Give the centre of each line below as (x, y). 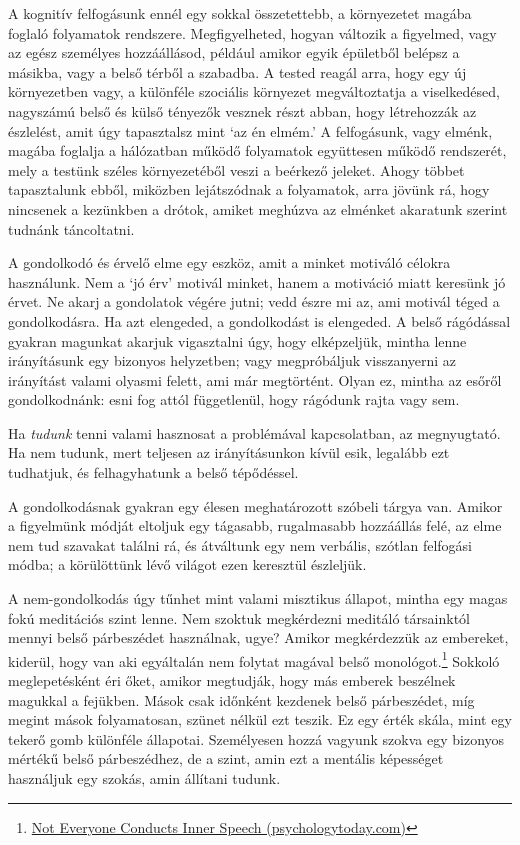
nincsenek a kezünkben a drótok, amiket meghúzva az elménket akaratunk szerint (258, 208)
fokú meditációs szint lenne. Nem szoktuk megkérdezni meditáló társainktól (239, 617)
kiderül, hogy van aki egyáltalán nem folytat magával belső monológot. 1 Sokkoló (254, 659)
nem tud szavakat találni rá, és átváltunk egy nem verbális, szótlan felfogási (240, 544)
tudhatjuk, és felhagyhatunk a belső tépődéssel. (153, 472)
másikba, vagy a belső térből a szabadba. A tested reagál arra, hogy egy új (237, 71)
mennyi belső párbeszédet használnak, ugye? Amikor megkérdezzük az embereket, (258, 637)
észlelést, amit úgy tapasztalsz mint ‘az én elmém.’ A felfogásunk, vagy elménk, (250, 130)
